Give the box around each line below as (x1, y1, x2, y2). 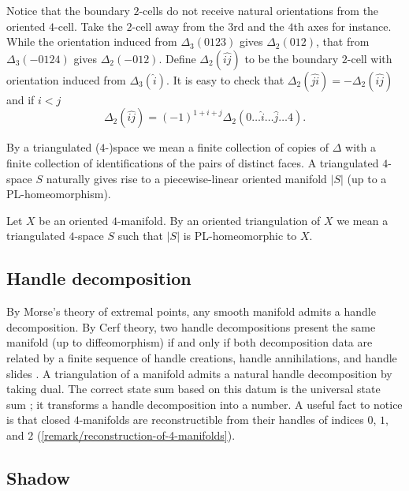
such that (117, 227, 163, 244)
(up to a (347, 170, 387, 186)
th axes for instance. (293, 17, 392, 34)
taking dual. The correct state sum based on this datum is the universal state (6, 380, 381, 397)
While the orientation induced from (6, 33, 177, 50)
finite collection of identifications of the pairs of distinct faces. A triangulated (6, 154, 379, 171)
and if (6, 91, 35, 107)
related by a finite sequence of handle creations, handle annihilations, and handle (6, 349, 397, 365)
